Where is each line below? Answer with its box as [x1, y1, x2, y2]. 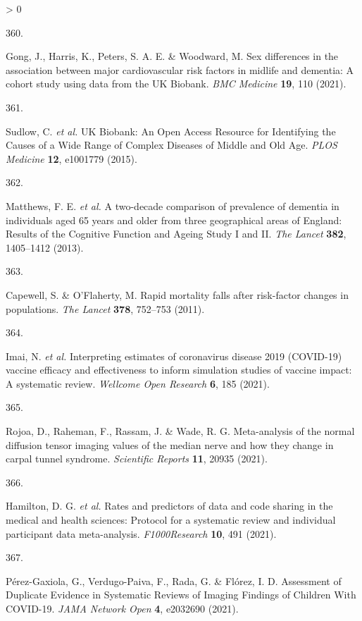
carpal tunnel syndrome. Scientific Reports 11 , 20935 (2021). [6, 451, 268, 466]
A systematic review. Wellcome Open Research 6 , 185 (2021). [6, 376, 270, 391]
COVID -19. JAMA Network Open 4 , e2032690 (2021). [6, 601, 239, 615]
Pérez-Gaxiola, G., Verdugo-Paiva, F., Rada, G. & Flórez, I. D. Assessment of [6, 573, 342, 588]
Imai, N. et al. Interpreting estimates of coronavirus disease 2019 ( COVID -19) [6, 348, 342, 363]
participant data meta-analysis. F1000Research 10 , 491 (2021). [6, 526, 277, 541]
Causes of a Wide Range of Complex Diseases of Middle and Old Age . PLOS [6, 137, 337, 152]
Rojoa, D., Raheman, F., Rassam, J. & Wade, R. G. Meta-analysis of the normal [6, 424, 355, 438]
